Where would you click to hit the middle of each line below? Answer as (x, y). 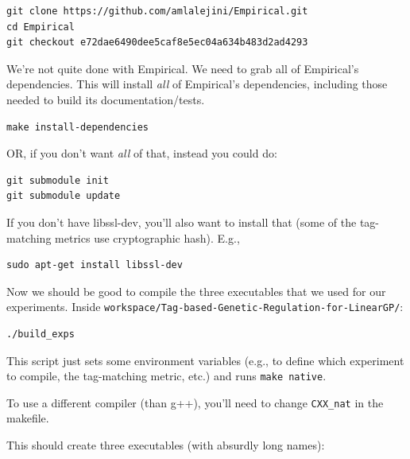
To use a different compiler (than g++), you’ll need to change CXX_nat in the (195, 402)
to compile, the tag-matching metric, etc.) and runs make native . (166, 376)
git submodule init (58, 180)
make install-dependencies (77, 127)
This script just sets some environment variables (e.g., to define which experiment (205, 360)
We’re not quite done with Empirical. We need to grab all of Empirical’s (183, 68)
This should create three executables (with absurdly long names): (166, 445)
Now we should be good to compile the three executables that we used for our (196, 291)
